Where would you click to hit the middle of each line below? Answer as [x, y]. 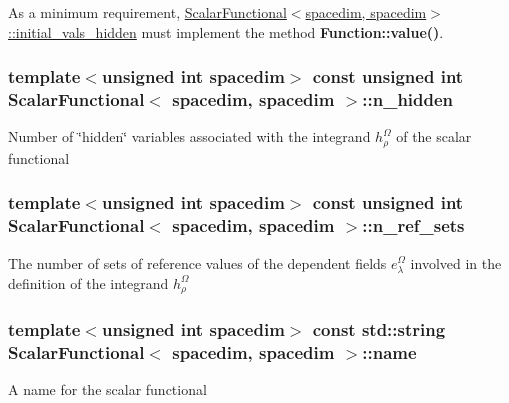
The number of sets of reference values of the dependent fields [197, 262]
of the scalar [434, 136]
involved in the [456, 262]
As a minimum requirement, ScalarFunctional [147, 12]
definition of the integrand [88, 282]
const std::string [379, 329]
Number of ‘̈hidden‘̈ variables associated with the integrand [189, 136]
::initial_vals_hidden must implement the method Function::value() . [226, 31]
